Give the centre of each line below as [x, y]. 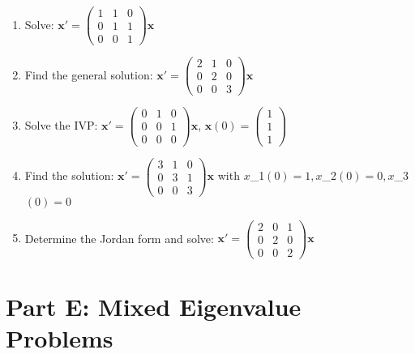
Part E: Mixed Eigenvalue [154, 306]
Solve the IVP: [61, 124]
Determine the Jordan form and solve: [119, 238]
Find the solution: [69, 175]
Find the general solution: [89, 74]
